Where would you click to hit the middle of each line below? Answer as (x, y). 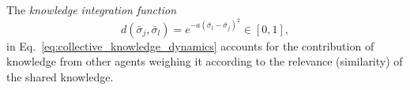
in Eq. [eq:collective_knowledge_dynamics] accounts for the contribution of (190, 45)
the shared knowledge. (60, 76)
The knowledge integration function (92, 9)
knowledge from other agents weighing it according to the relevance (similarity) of (205, 61)
